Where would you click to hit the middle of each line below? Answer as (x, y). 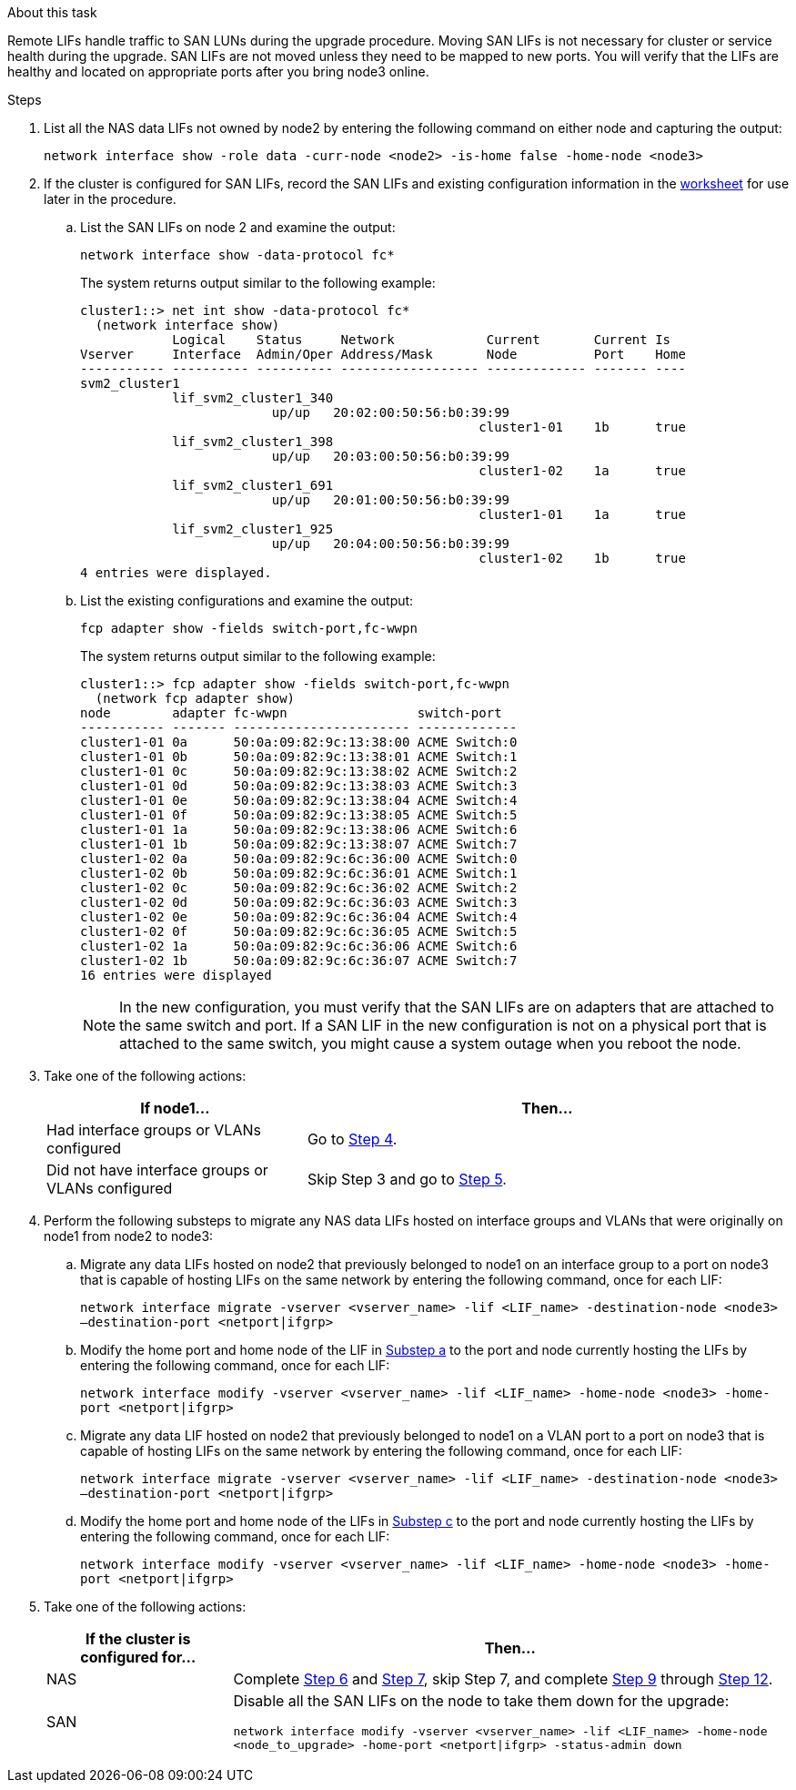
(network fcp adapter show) (195, 698)
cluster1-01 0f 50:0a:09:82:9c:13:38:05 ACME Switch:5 (299, 815)
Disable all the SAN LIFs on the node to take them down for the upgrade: (481, 1701)
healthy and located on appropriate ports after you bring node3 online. (218, 71)
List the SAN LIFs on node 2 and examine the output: (238, 227)
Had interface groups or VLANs (154, 1130)
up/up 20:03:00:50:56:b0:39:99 (391, 456)
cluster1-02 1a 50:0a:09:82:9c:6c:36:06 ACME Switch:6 (299, 946)
